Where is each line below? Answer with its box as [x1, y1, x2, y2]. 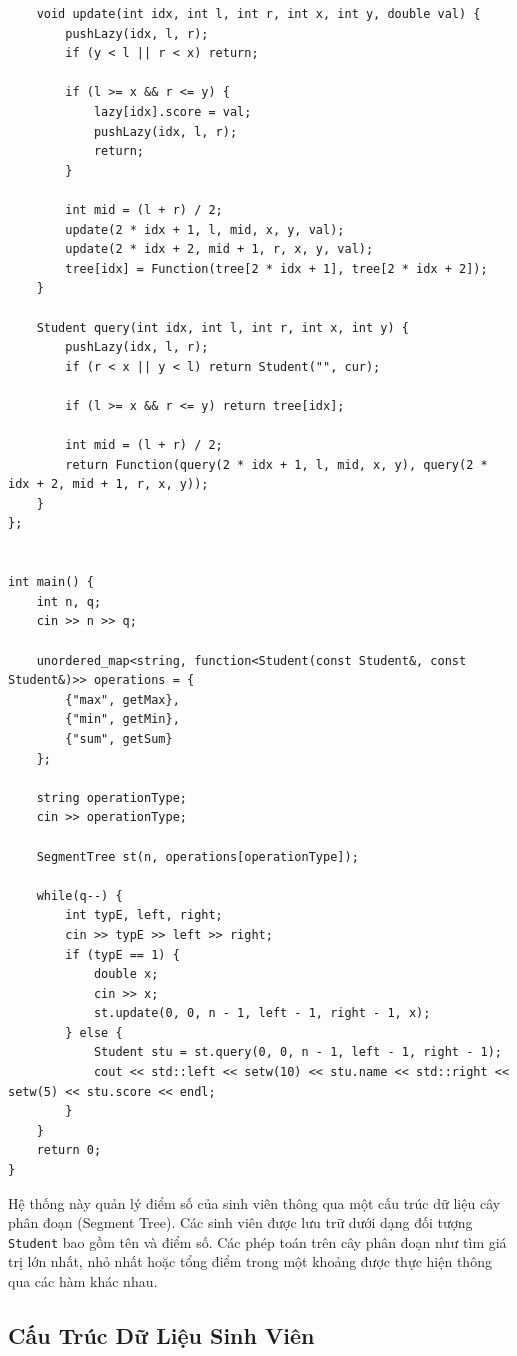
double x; [93, 967, 159, 982]
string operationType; [36, 790, 187, 805]
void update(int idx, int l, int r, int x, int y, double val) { [36, 7, 481, 21]
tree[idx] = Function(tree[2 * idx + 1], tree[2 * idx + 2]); [65, 261, 488, 276]
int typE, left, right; [65, 908, 223, 923]
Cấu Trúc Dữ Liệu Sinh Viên [8, 1320, 315, 1351]
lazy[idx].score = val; [93, 104, 252, 119]
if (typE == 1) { [65, 947, 180, 962]
